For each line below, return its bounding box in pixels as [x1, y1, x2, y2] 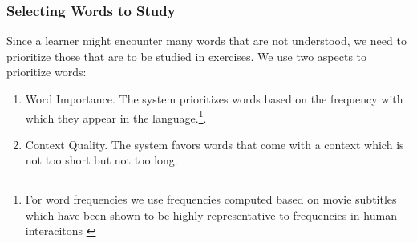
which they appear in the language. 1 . [25, 107, 207, 126]
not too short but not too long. [25, 152, 178, 168]
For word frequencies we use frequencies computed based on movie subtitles [25, 191, 397, 208]
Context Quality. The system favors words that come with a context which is [25, 136, 404, 152]
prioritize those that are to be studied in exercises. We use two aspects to [6, 47, 367, 64]
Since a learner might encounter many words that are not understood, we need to [6, 32, 407, 49]
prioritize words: [6, 63, 87, 80]
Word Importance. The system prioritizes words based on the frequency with [25, 91, 403, 107]
